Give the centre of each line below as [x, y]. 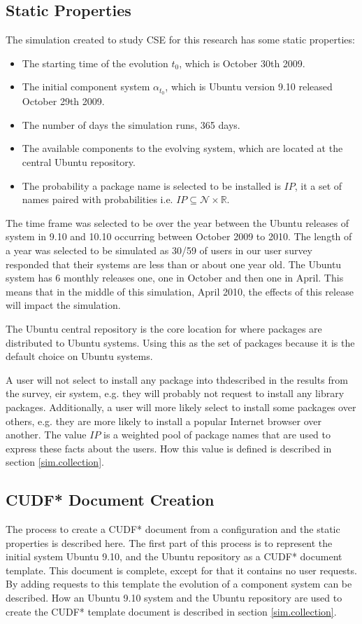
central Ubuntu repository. [79, 162]
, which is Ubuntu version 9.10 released [249, 86]
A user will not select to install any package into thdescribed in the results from [177, 379]
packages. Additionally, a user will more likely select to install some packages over [181, 407]
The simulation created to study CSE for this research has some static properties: [180, 40]
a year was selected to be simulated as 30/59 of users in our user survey [159, 250]
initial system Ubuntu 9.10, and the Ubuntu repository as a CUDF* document [174, 556]
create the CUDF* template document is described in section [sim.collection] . [171, 611]
